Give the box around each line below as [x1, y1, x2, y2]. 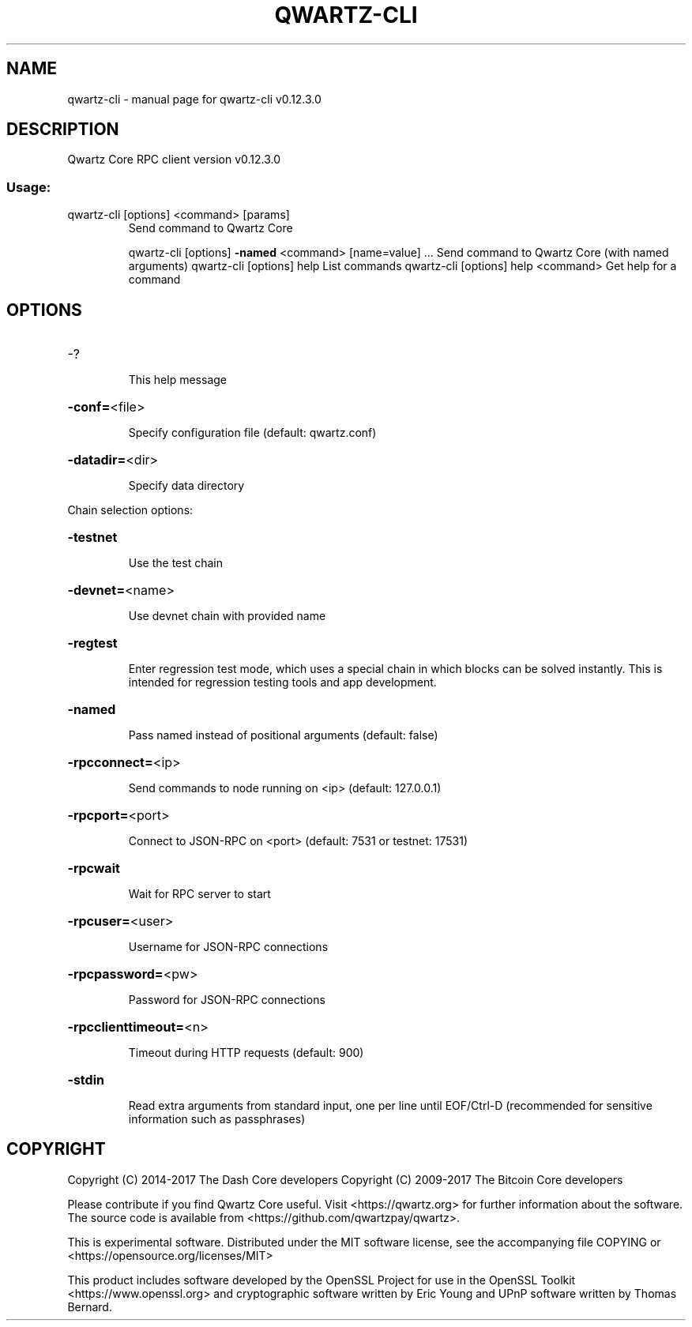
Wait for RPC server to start [128, 887, 271, 901]
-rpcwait [67, 860, 120, 877]
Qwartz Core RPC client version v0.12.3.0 [67, 152, 281, 167]
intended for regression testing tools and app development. [128, 675, 437, 690]
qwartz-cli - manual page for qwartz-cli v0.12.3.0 [67, 92, 322, 106]
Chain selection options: [67, 503, 194, 517]
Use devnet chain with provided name [128, 609, 326, 623]
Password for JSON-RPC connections [128, 993, 325, 1007]
